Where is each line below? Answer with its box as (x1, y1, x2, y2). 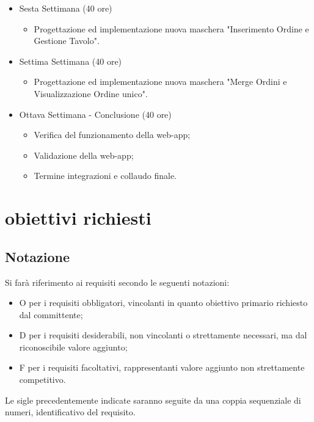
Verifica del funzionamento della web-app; (34, 128, 191, 141)
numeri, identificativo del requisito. (5, 406, 136, 418)
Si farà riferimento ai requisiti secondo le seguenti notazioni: (5, 275, 230, 288)
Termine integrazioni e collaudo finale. (34, 169, 177, 182)
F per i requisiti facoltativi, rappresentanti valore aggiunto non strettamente (19, 361, 305, 374)
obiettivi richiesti (5, 205, 152, 230)
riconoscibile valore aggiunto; (19, 340, 128, 353)
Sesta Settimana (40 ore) (19, 2, 112, 14)
